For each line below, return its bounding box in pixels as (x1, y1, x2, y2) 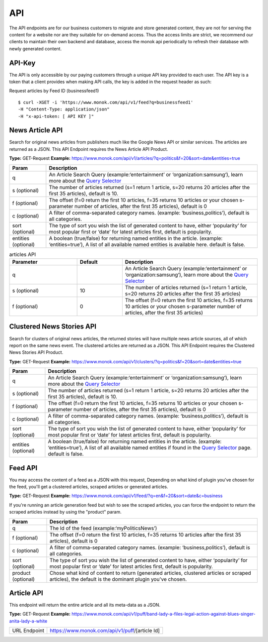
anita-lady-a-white (9, 618, 48, 624)
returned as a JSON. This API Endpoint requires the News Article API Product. (9, 146, 168, 152)
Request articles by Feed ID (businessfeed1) (9, 88, 99, 94)
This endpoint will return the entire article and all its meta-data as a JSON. (9, 602, 161, 608)
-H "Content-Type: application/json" (18, 107, 110, 112)
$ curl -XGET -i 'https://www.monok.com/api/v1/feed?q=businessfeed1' (18, 100, 194, 105)
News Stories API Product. (9, 349, 64, 355)
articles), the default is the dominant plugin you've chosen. (49, 575, 187, 582)
